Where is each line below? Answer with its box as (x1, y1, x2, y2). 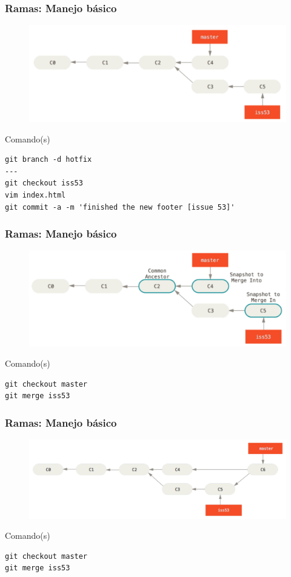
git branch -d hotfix (5, 155, 92, 164)
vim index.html (5, 191, 66, 200)
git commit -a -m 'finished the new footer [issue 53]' (5, 202, 235, 212)
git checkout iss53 (5, 179, 83, 188)
